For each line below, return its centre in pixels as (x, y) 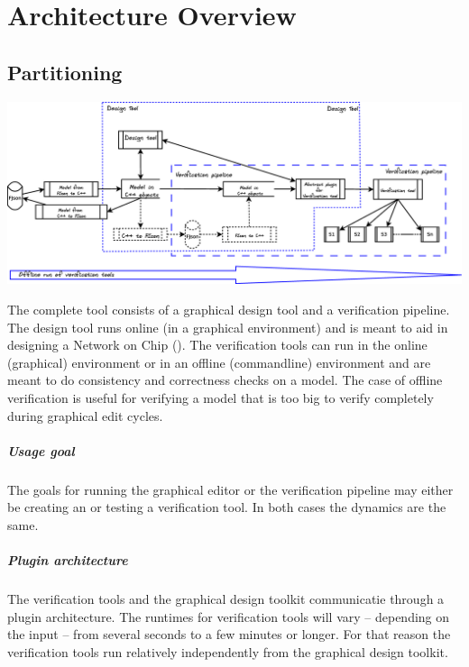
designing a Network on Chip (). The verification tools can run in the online (217, 345)
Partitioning (65, 72)
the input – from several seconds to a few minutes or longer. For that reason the (229, 634)
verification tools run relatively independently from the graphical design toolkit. (228, 651)
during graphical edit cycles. (85, 415)
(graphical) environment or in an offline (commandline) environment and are (219, 362)
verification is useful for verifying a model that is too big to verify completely (221, 397)
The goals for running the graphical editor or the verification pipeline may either (230, 489)
